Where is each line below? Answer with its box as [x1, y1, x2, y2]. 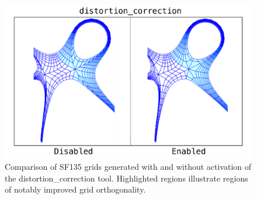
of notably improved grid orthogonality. [5, 183, 146, 195]
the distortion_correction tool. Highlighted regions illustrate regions [5, 172, 248, 184]
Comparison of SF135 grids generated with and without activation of [5, 160, 252, 173]
